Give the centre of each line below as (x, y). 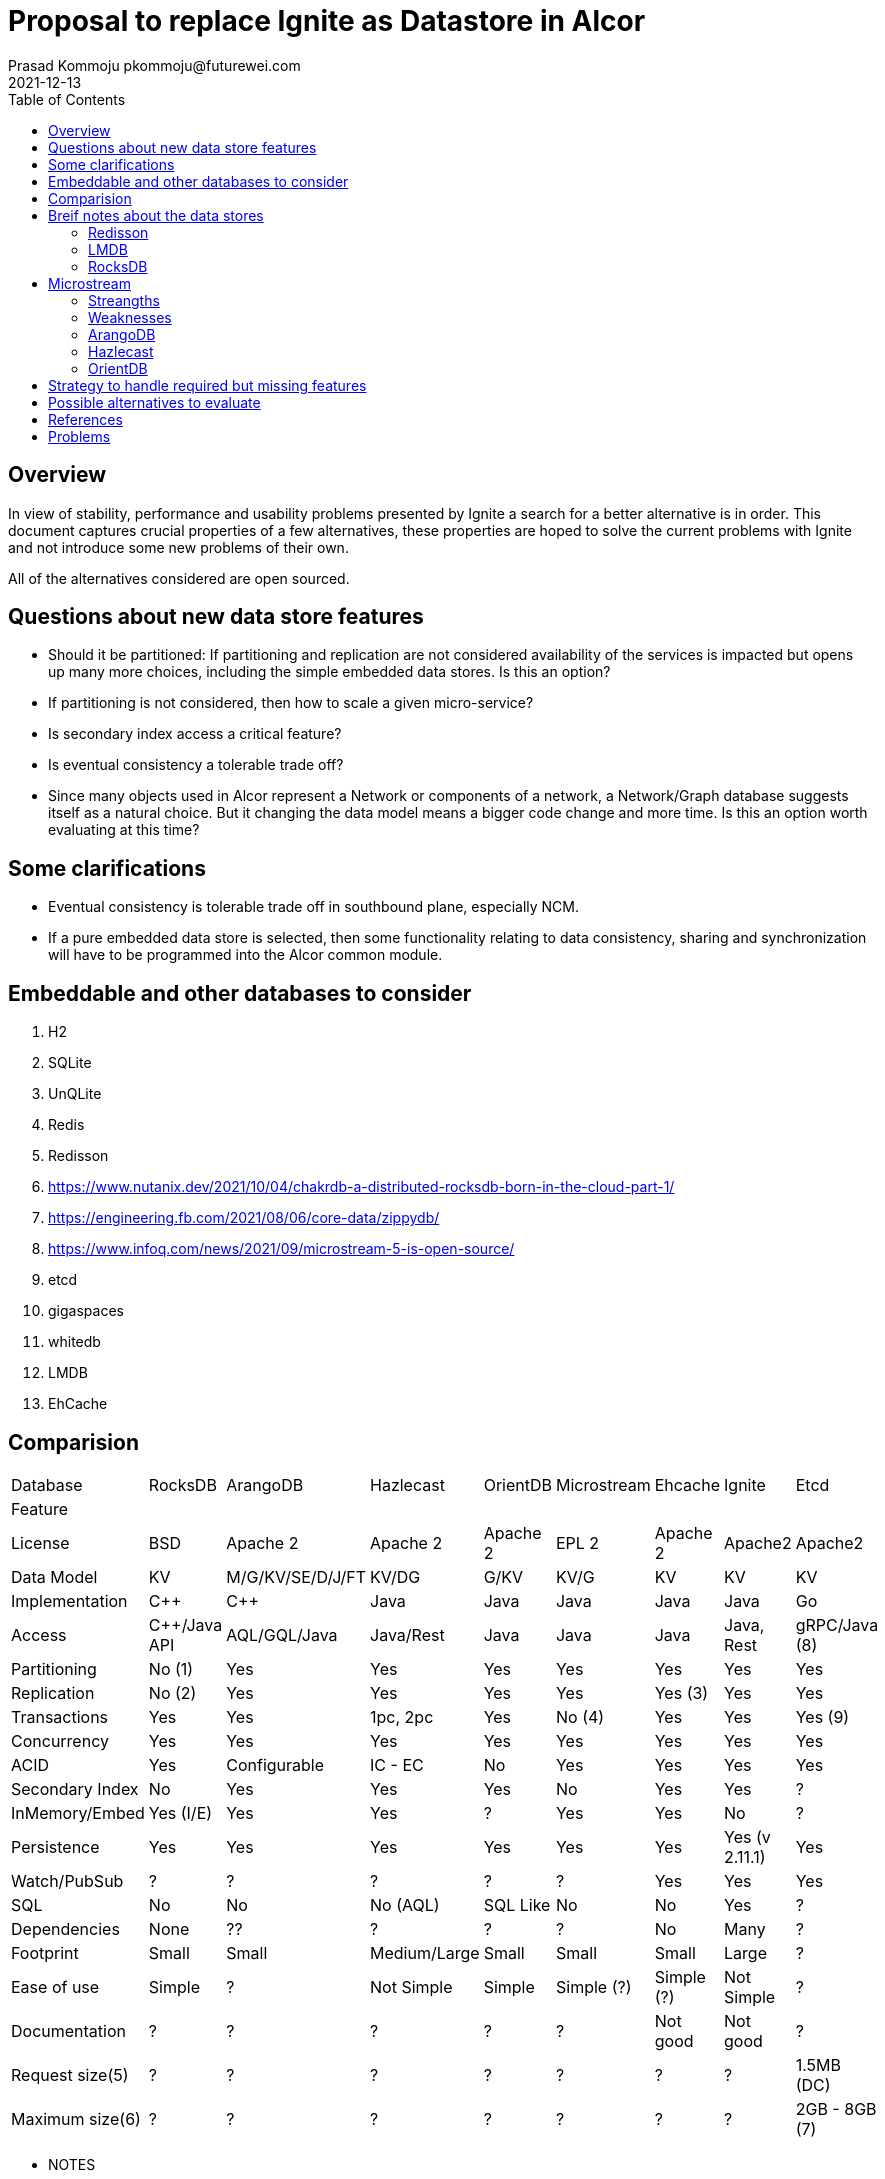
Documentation (68, 2030)
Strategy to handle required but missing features (207, 385)
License (40, 1542)
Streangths (124, 300)
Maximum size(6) (76, 2118)
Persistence (55, 1846)
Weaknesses (130, 317)
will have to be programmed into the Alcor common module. (245, 955)
